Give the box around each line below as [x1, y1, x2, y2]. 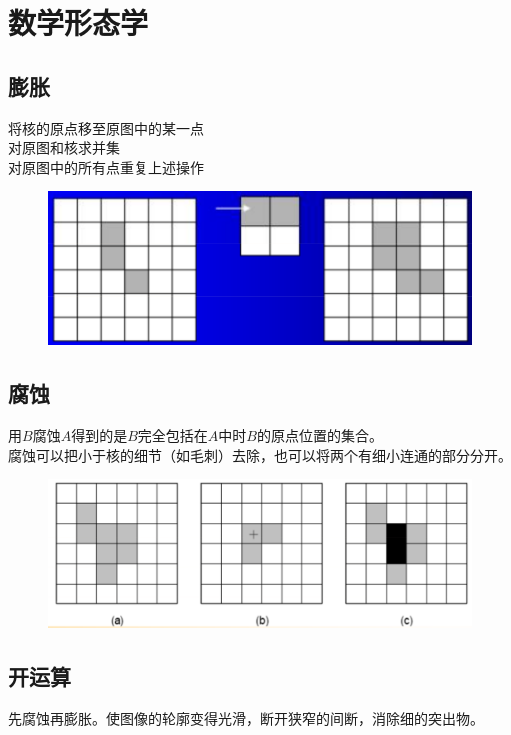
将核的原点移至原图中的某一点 [8, 117, 204, 138]
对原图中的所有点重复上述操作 [8, 156, 204, 177]
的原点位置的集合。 [256, 425, 383, 446]
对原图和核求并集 [8, 137, 120, 158]
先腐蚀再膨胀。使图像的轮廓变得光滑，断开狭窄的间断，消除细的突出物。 [8, 707, 484, 728]
